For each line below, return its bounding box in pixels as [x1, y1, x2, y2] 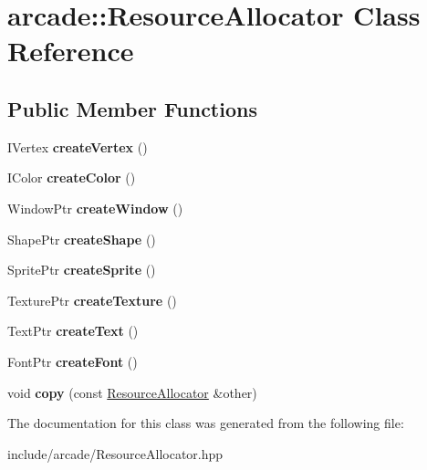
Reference [7, 32, 134, 69]
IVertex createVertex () [7, 137, 148, 156]
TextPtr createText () [7, 321, 139, 340]
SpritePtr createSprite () [7, 260, 156, 279]
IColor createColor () [7, 168, 136, 187]
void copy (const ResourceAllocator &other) [7, 382, 257, 402]
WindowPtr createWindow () [7, 198, 183, 217]
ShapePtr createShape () [7, 229, 156, 248]
